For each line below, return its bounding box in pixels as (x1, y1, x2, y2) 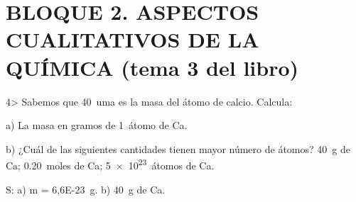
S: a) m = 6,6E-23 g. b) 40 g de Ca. (6, 181, 166, 196)
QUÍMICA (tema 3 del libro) (6, 52, 299, 82)
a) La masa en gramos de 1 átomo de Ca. (6, 118, 188, 133)
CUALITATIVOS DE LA (6, 25, 259, 54)
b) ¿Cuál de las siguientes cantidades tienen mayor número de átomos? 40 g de (6, 141, 350, 156)
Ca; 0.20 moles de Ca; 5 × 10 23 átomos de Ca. (6, 156, 215, 172)
